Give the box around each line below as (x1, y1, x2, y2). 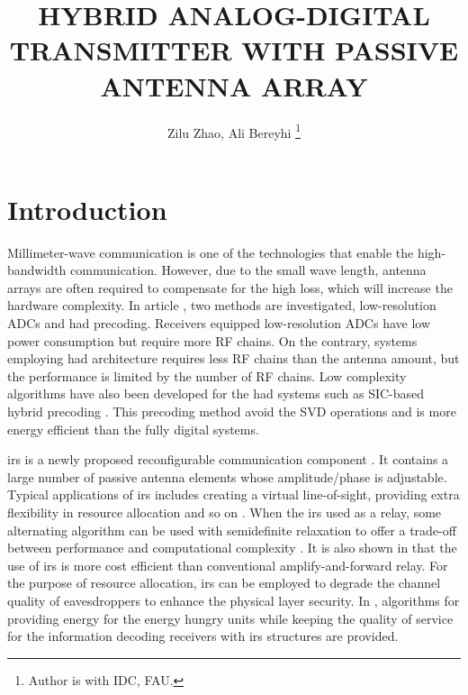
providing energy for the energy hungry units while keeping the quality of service (7, 608, 454, 627)
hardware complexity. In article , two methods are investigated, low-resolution (7, 296, 436, 315)
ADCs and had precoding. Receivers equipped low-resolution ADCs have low (7, 314, 431, 333)
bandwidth (7, 261, 67, 279)
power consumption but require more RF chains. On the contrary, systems (7, 331, 418, 350)
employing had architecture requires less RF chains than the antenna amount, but (7, 349, 460, 368)
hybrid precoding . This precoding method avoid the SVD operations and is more (7, 402, 456, 421)
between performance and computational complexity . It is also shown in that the (7, 538, 457, 557)
